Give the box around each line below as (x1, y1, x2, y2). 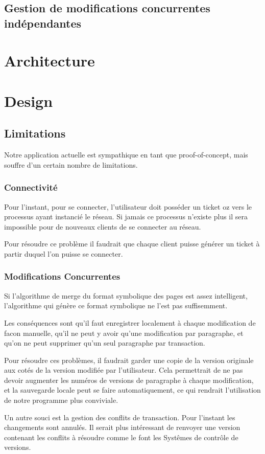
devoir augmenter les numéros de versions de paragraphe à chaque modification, (4, 374, 254, 385)
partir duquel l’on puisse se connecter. (4, 248, 123, 259)
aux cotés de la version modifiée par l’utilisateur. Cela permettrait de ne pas (4, 365, 243, 375)
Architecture (4, 50, 95, 71)
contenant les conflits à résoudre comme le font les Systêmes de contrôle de (4, 432, 238, 442)
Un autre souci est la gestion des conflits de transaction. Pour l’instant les (4, 412, 235, 422)
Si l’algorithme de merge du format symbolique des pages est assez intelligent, (4, 290, 248, 301)
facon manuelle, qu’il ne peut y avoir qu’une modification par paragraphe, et (4, 327, 244, 338)
